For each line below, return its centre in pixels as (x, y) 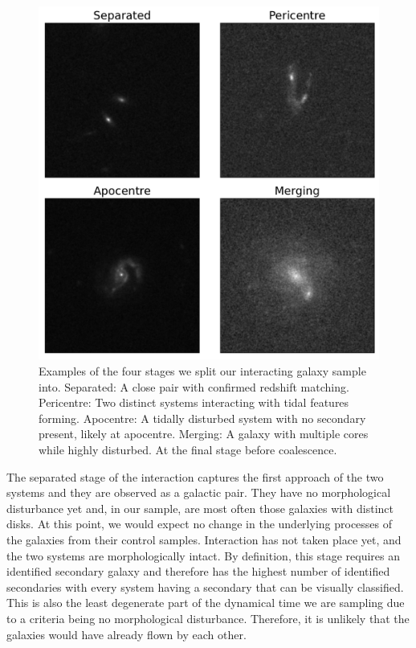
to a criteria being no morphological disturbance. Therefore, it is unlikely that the (208, 618)
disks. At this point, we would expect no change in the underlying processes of (200, 524)
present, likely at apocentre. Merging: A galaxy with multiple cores (204, 434)
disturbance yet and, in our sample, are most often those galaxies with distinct (200, 508)
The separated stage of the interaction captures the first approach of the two (195, 476)
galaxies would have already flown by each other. (126, 634)
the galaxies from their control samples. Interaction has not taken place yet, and (204, 539)
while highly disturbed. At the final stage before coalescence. (188, 449)
